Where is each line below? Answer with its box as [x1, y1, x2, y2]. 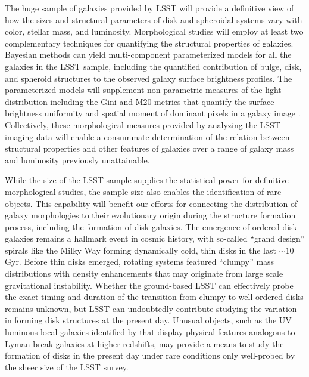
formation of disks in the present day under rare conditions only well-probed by [5, 349, 295, 361]
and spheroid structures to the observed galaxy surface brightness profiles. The [5, 72, 292, 84]
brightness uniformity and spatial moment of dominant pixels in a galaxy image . [5, 107, 301, 119]
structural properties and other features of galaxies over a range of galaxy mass [5, 142, 294, 154]
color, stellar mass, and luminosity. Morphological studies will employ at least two [5, 25, 304, 38]
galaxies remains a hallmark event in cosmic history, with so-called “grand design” [5, 232, 305, 245]
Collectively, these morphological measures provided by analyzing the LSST [5, 118, 280, 131]
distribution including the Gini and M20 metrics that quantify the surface [5, 95, 274, 107]
